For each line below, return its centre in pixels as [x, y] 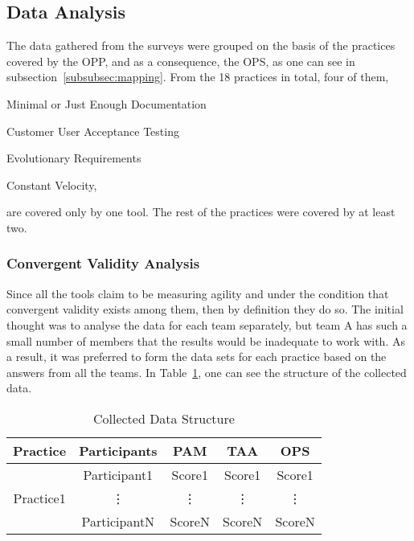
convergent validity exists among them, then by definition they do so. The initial [205, 309]
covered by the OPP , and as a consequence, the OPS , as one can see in [181, 61]
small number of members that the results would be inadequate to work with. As [206, 340]
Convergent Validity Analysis [103, 263]
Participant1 [118, 474]
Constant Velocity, [52, 184]
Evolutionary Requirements [74, 158]
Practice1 [39, 498]
